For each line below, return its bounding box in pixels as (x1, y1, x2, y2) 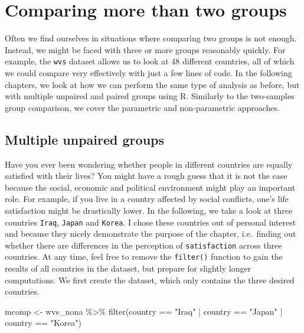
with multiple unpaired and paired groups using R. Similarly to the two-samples (5, 90, 295, 102)
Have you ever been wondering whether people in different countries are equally (5, 158, 293, 170)
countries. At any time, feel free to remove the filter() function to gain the (5, 250, 283, 263)
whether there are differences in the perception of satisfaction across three (5, 239, 282, 251)
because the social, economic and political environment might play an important (5, 181, 296, 193)
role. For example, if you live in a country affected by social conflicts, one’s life (5, 192, 289, 205)
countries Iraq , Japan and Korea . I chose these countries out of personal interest (5, 216, 296, 228)
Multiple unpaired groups (5, 130, 165, 148)
